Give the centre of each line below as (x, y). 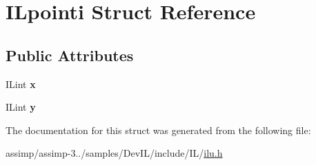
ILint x (21, 84)
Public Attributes (70, 55)
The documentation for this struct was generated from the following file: (158, 130)
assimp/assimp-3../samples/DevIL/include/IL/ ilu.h (114, 153)
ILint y (21, 107)
